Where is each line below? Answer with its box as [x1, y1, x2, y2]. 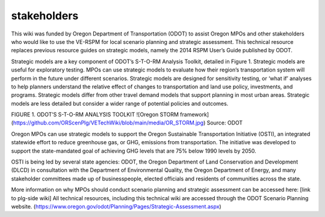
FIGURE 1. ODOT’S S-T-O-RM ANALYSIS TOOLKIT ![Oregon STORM [11, 111, 179, 118]
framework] [179, 111, 209, 118]
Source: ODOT [206, 119, 243, 126]
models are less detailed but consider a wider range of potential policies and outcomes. [11, 100, 229, 107]
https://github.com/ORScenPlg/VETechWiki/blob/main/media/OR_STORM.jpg [13, 119, 204, 126]
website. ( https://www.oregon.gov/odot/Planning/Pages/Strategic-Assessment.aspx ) [11, 203, 222, 210]
